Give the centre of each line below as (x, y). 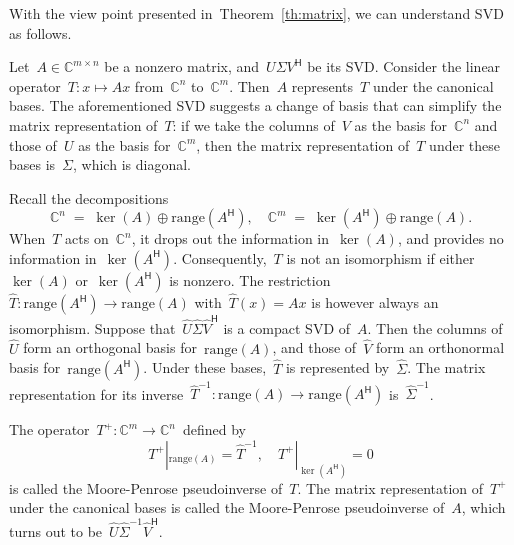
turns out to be (56, 530)
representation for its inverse (96, 393)
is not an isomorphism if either (380, 257)
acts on (87, 238)
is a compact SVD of (287, 327)
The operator (49, 429)
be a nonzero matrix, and (182, 66)
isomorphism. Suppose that (92, 327)
